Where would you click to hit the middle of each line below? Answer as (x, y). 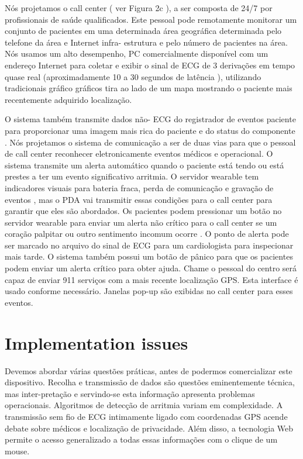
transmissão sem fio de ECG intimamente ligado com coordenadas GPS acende (146, 416)
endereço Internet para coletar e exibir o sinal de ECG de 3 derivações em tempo (150, 65)
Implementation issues (97, 342)
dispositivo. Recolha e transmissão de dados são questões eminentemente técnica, (150, 382)
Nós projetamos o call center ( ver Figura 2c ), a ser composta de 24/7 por (139, 8)
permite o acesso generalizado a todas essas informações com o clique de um (141, 439)
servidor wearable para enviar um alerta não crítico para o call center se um (141, 222)
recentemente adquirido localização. (68, 99)
